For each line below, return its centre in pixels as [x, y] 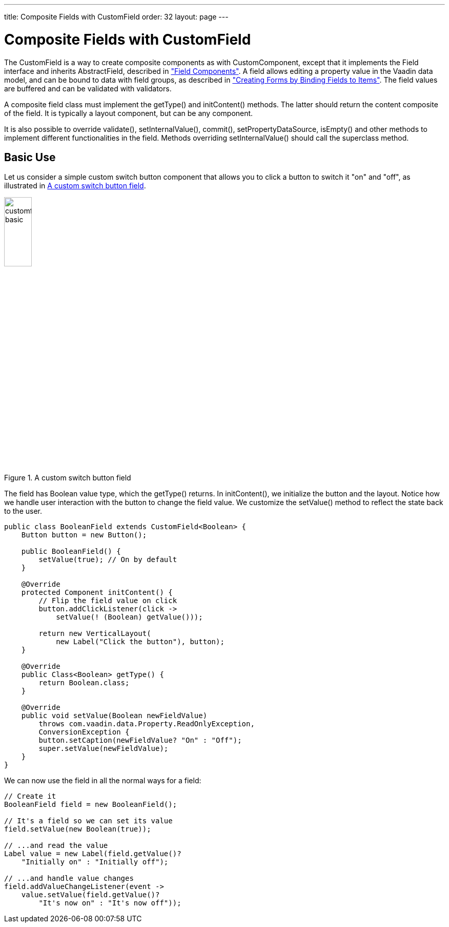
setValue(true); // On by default [108, 560]
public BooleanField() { [71, 552]
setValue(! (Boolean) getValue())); [129, 617]
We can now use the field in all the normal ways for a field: [103, 781]
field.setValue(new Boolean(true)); [78, 829]
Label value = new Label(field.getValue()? [93, 854]
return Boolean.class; [84, 683]
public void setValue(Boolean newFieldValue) [114, 716]
